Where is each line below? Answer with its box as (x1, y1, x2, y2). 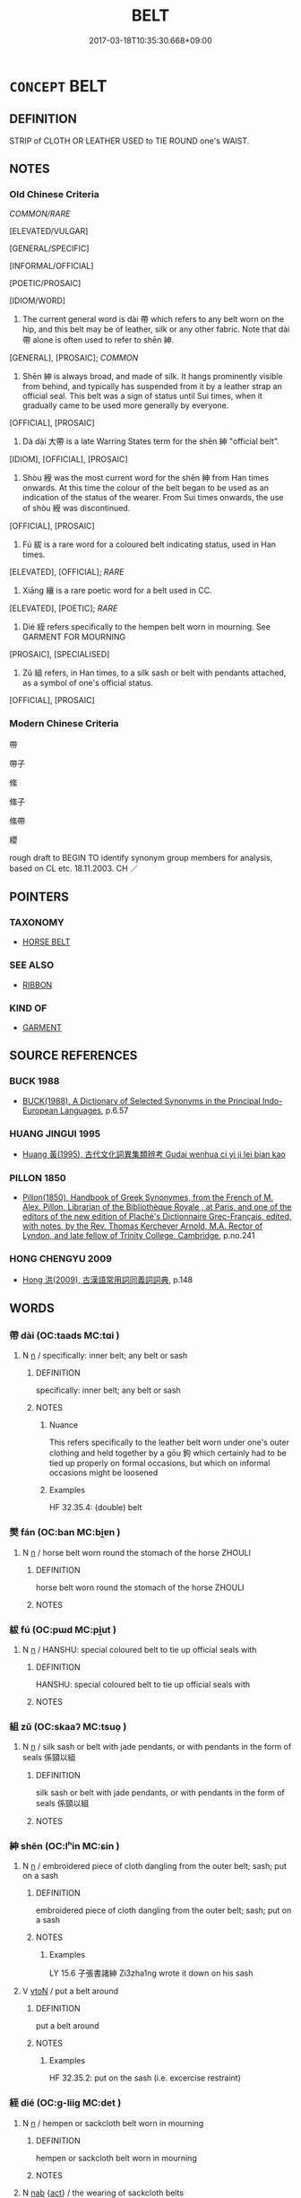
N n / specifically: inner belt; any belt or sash (21, 1351, 188, 1361)
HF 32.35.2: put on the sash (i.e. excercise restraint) (48, 2072, 242, 2083)
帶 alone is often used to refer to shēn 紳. (21, 334, 175, 345)
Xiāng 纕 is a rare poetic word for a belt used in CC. (21, 585, 212, 596)
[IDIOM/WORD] (9, 295, 65, 306)
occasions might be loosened (48, 1467, 159, 1478)
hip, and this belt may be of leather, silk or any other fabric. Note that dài (21, 324, 290, 334)
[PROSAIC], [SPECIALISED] (9, 649, 110, 660)
